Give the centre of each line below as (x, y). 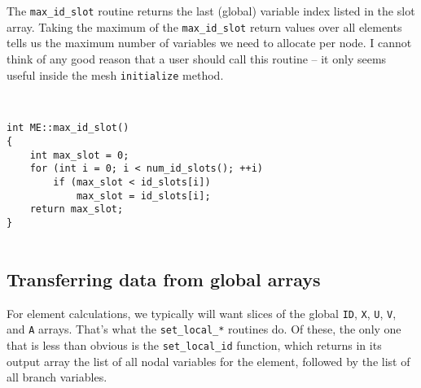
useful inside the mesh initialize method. (115, 74)
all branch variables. (57, 377)
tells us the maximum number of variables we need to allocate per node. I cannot (209, 43)
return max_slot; (77, 209)
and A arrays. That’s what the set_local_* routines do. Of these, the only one (204, 329)
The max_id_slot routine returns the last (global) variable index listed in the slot (211, 11)
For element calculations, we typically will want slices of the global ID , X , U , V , (202, 313)
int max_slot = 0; (79, 155)
